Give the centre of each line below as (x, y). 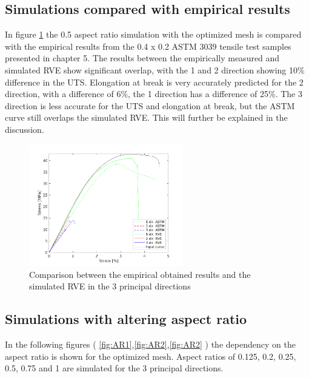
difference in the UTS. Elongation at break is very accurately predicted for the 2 (154, 82)
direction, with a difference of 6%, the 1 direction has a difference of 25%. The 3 (154, 94)
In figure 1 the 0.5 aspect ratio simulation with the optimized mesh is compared (153, 34)
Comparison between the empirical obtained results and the (140, 274)
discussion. (25, 129)
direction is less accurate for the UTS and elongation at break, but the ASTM (150, 105)
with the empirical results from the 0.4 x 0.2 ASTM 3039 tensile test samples (148, 46)
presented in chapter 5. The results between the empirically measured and (142, 58)
